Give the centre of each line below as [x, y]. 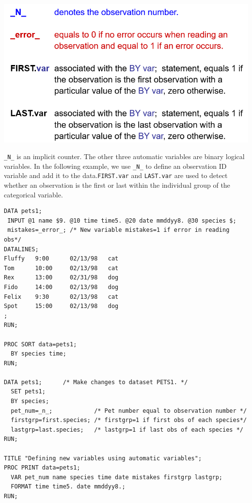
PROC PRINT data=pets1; [42, 468]
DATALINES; [21, 249]
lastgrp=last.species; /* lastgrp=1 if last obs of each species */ [127, 430]
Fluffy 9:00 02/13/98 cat [61, 259]
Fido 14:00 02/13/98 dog [61, 287]
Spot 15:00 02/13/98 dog [61, 306]
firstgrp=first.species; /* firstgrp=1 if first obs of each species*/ [129, 420]
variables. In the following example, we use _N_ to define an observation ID [115, 166]
